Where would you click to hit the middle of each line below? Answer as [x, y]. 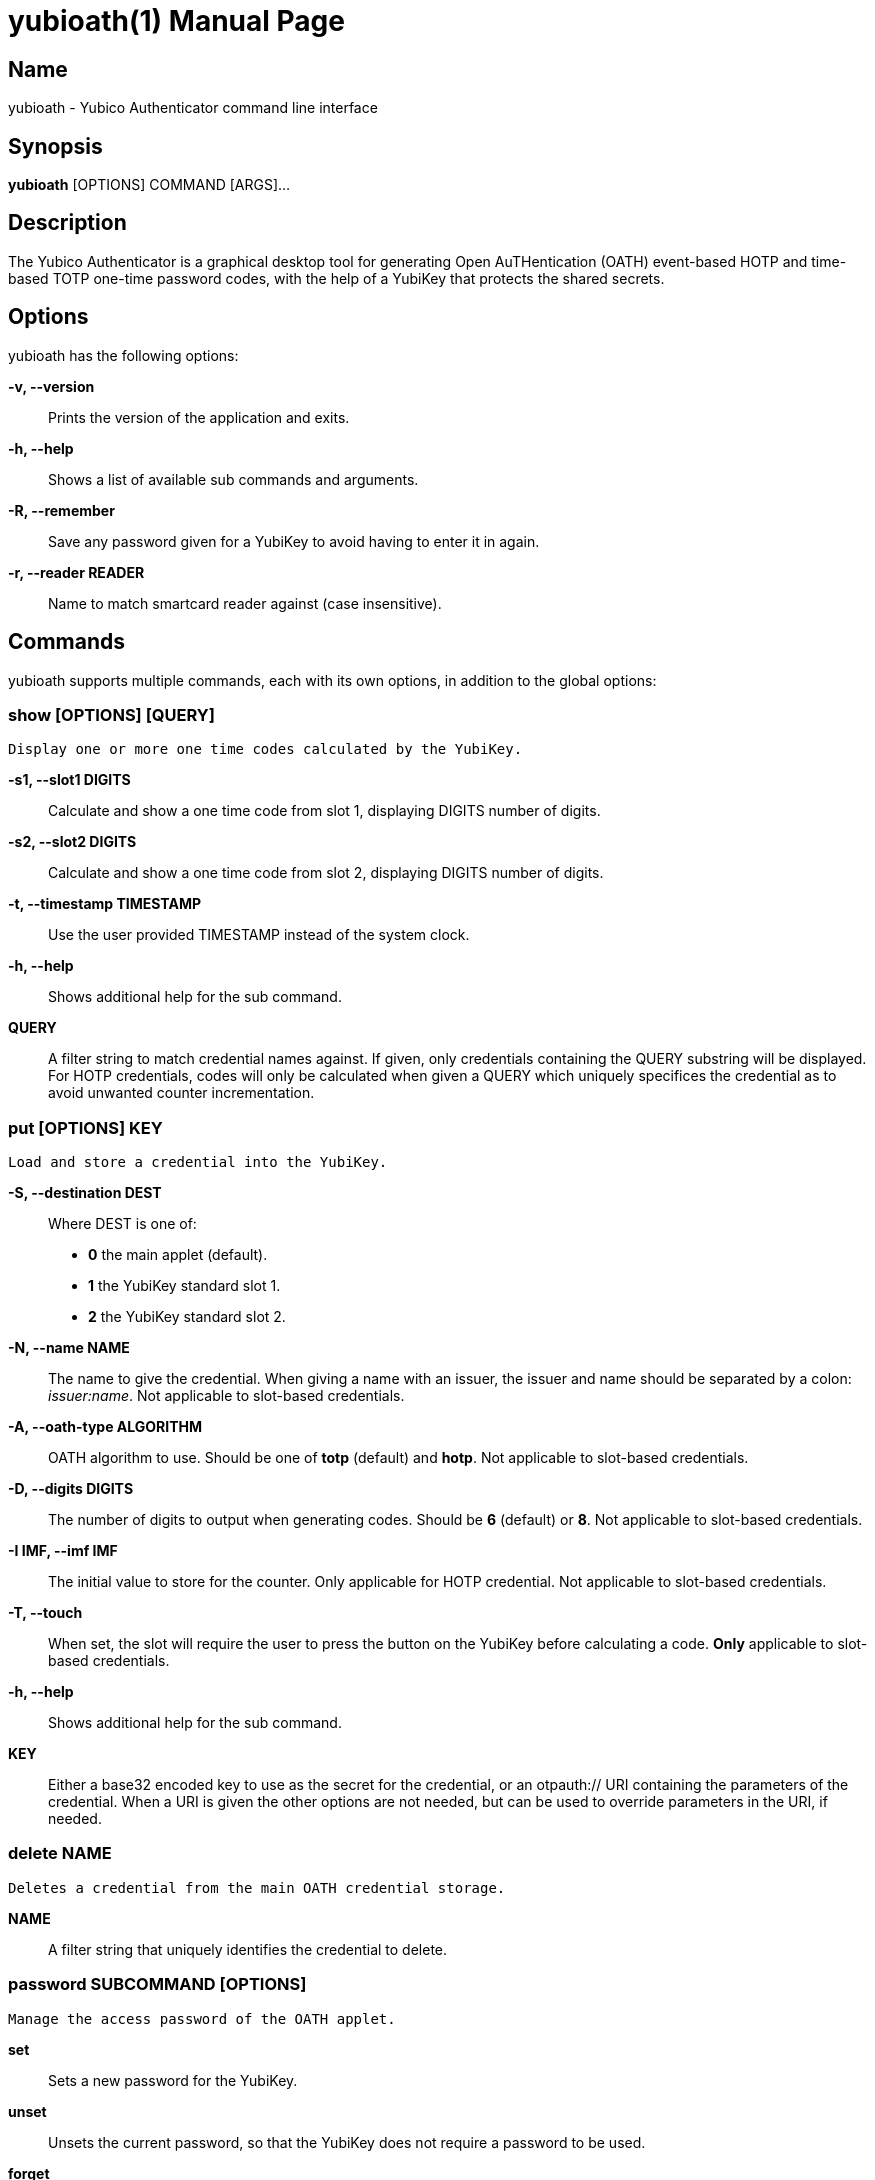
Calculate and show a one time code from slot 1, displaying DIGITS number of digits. [324, 811]
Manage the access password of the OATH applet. [202, 2018]
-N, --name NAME [69, 1348]
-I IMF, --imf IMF [63, 1551]
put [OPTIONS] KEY [85, 1127]
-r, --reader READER [76, 572]
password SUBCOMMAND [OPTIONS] [157, 1984]
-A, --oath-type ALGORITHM [105, 1427]
